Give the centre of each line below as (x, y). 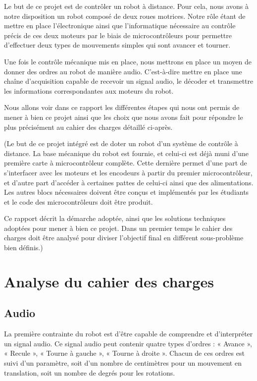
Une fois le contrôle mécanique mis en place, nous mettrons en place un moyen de (128, 61)
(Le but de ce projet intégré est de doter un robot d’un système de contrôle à (121, 143)
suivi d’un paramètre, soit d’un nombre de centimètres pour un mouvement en (123, 363)
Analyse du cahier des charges (109, 281)
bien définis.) (24, 247)
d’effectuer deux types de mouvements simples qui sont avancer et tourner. (117, 45)
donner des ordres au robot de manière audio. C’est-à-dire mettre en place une (123, 71)
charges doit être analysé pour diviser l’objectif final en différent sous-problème (124, 238)
